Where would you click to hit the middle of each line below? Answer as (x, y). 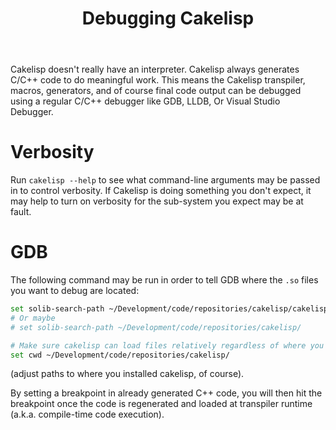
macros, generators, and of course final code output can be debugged (156, 91)
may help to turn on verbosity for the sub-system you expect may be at (157, 201)
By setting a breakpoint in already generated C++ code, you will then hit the (166, 393)
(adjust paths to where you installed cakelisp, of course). (127, 374)
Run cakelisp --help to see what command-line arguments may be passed (165, 180)
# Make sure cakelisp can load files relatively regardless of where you (167, 345)
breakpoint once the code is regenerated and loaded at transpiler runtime (161, 404)
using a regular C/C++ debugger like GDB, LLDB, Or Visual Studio (145, 101)
